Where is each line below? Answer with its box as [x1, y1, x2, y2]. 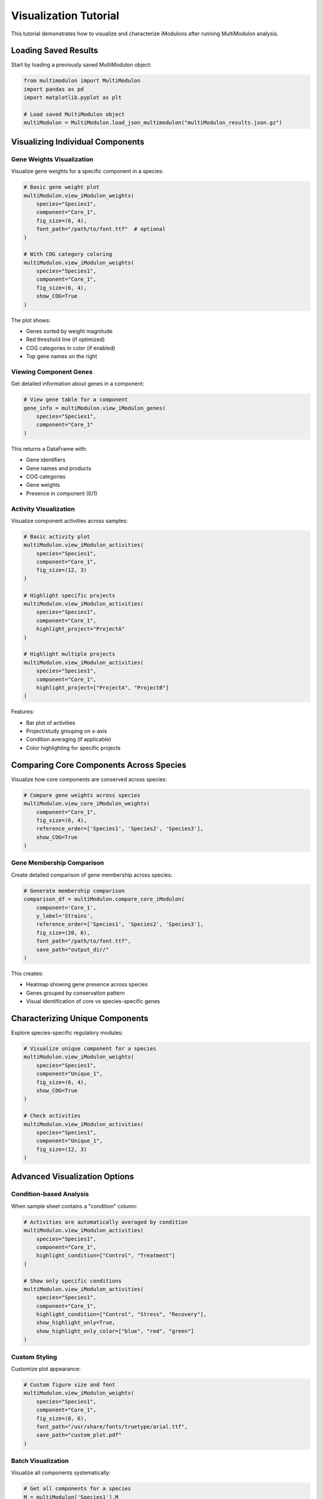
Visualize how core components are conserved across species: [11, 775, 167, 782]
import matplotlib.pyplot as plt [23, 94, 122, 101]
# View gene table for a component [23, 396, 128, 403]
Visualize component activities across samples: [11, 517, 128, 524]
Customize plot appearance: [11, 1365, 81, 1372]
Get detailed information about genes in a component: [11, 380, 145, 387]
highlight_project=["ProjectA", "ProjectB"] [36, 684, 169, 691]
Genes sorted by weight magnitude [26, 327, 113, 335]
